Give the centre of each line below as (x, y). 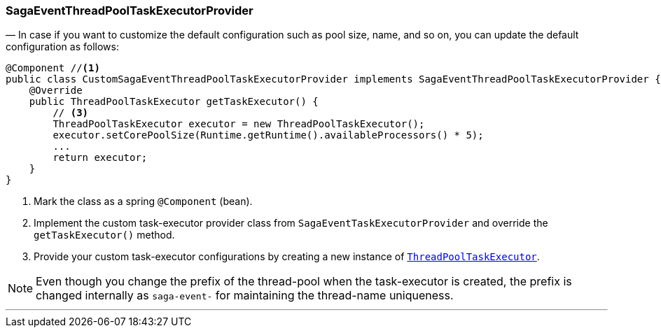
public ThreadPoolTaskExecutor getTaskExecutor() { (174, 102)
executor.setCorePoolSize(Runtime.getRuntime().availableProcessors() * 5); (268, 135)
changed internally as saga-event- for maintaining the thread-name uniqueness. (245, 296)
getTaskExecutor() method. (104, 235)
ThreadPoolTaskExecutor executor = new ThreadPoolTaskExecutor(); (239, 124)
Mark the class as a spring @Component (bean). (143, 201)
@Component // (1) (53, 68)
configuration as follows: (62, 47)
